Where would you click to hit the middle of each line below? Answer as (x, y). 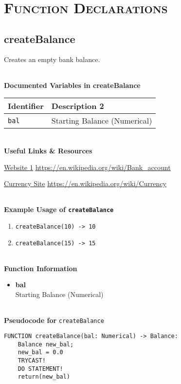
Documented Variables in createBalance (72, 85)
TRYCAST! (32, 360)
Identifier (26, 106)
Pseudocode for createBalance (54, 320)
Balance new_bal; (46, 344)
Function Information (41, 268)
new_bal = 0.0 (40, 352)
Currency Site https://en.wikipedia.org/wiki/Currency (85, 183)
